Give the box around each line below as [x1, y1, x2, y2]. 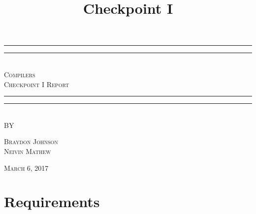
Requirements [4, 191, 100, 212]
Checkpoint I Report [4, 79, 69, 89]
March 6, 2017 [4, 162, 49, 173]
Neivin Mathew [4, 146, 51, 156]
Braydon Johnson [4, 136, 58, 147]
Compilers [4, 69, 35, 79]
